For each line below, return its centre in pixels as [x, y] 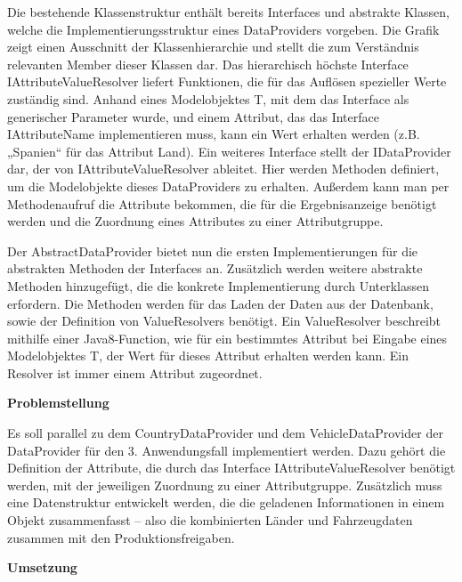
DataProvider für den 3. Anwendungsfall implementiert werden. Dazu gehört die [227, 450]
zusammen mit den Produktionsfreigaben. [121, 537]
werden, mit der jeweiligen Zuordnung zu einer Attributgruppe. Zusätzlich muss [225, 485]
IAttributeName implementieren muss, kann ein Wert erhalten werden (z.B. [214, 134]
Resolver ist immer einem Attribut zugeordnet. [135, 372]
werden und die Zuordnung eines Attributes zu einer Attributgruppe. [195, 221]
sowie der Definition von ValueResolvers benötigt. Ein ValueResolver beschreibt [224, 321]
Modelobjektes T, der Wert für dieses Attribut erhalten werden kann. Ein [208, 356]
